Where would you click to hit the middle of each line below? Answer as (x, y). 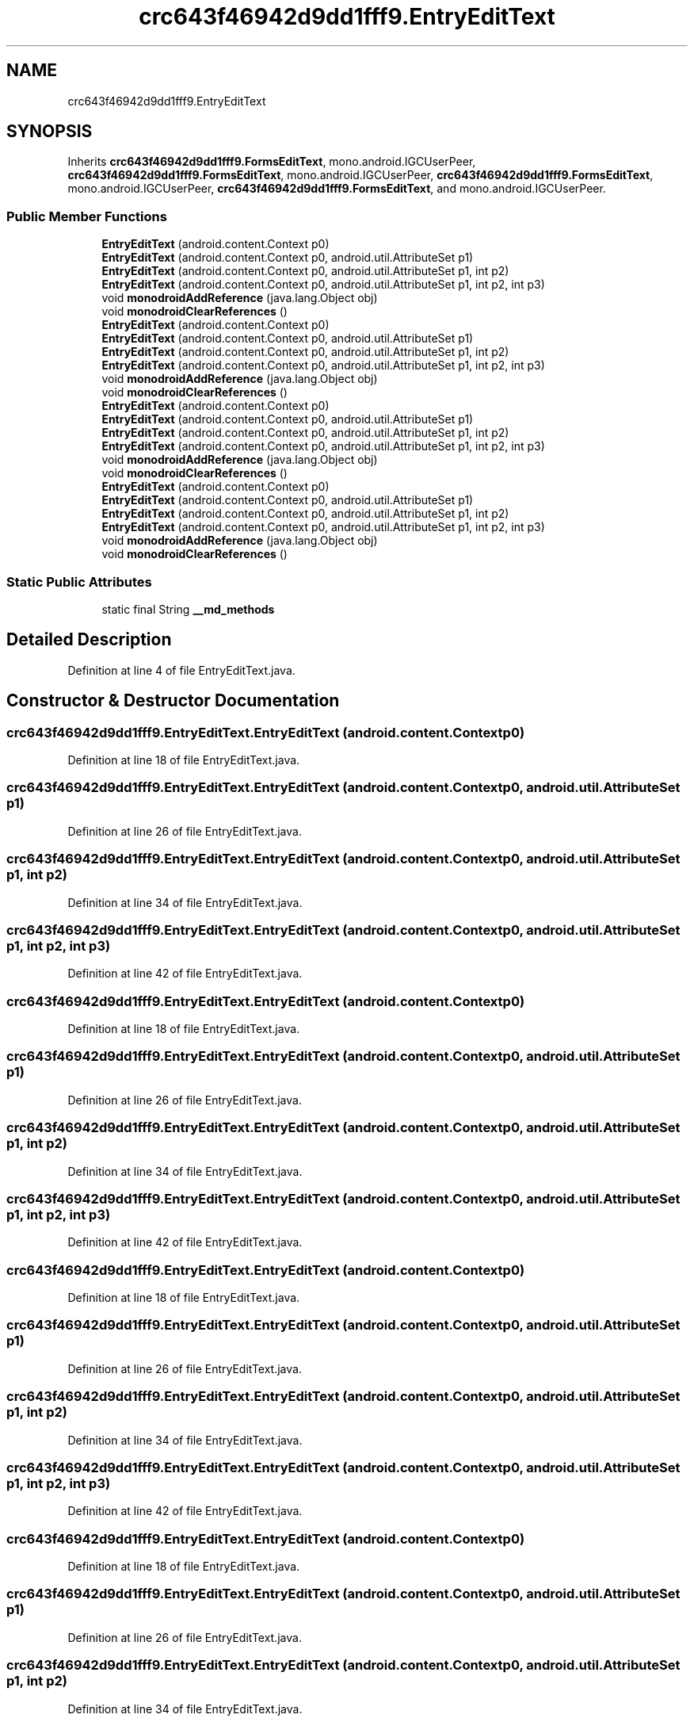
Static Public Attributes (79, 582)
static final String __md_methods (188, 609)
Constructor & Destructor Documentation (173, 701)
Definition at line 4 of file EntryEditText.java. (181, 670)
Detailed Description (89, 640)
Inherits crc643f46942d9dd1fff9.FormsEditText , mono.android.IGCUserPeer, (272, 162)
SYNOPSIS (50, 132)
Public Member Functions (87, 216)
